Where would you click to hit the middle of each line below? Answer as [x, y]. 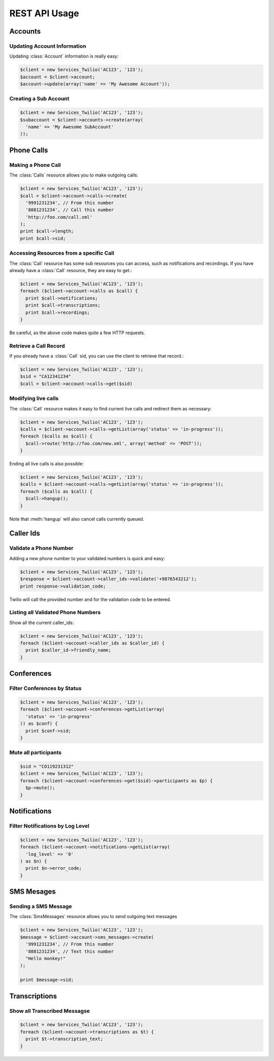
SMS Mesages [32, 892]
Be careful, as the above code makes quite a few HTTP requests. [77, 333]
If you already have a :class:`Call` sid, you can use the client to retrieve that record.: [96, 356]
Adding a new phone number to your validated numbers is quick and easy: [87, 558]
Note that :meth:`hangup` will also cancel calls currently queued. [77, 519]
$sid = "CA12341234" [45, 377]
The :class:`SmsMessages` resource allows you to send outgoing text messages [93, 917]
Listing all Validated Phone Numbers [55, 612]
